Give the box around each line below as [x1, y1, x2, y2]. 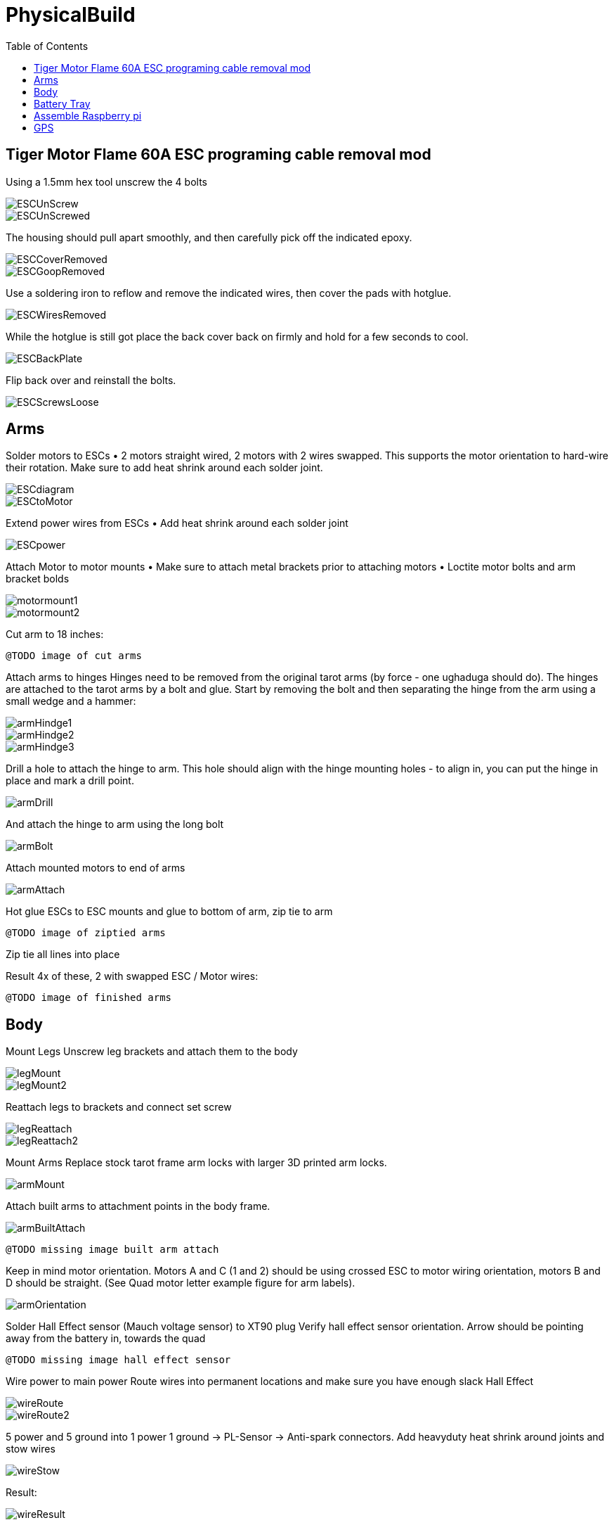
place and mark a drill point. [6, 774, 134, 787]
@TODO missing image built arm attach [6, 1244, 219, 1256]
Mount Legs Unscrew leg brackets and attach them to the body [6, 1045, 298, 1058]
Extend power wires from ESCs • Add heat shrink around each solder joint [6, 517, 348, 530]
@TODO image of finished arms [6, 992, 172, 1004]
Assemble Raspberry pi [34, 109, 142, 122]
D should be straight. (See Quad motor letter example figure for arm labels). [6, 1277, 355, 1289]
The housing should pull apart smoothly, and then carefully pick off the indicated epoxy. [6, 231, 412, 243]
